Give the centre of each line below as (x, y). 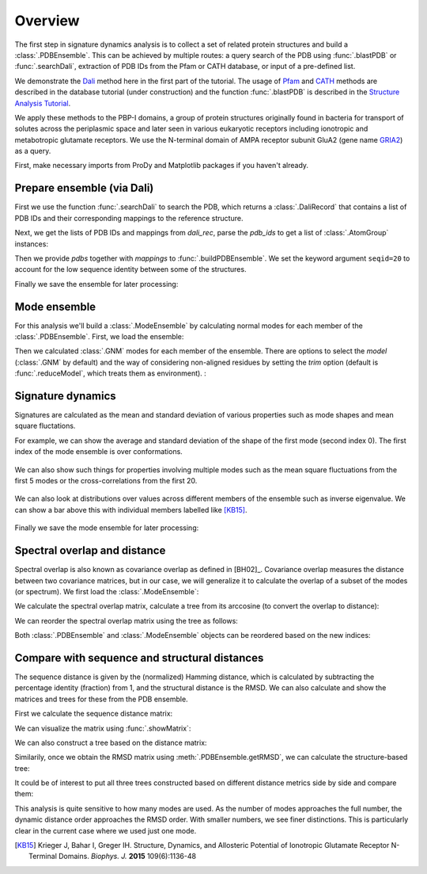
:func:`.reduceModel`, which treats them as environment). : (111, 373)
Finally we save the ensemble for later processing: (96, 284)
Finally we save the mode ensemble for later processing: (107, 528)
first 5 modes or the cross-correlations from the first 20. (106, 481)
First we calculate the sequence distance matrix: (94, 714)
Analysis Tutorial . (43, 103)
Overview (47, 21)
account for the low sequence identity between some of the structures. (130, 269)
